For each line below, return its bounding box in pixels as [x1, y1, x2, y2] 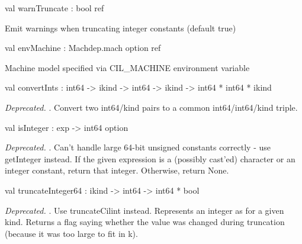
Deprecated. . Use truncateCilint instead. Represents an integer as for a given [5, 204, 284, 216]
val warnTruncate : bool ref [5, 2, 104, 14]
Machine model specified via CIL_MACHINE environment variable [5, 61, 250, 73]
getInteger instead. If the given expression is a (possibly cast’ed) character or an [5, 152, 295, 165]
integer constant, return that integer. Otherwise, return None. [5, 164, 229, 176]
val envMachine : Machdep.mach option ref [5, 41, 161, 54]
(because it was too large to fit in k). [5, 227, 138, 239]
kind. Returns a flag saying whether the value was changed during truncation [5, 216, 285, 228]
